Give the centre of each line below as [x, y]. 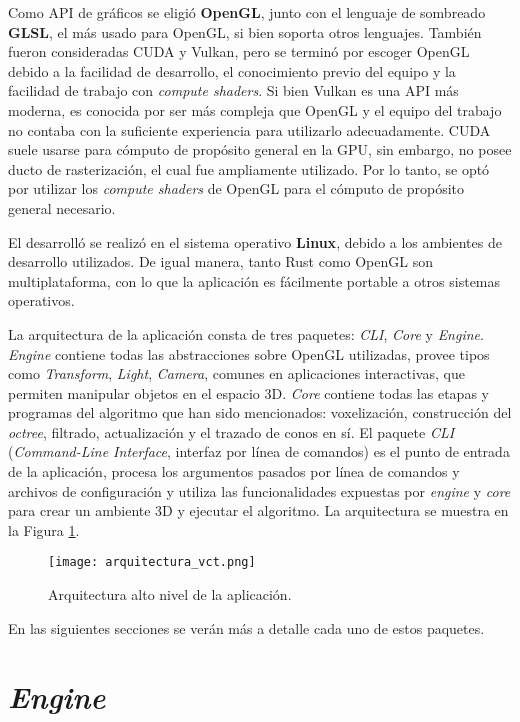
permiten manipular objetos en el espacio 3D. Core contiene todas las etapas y [248, 392]
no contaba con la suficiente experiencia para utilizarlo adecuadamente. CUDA [249, 129]
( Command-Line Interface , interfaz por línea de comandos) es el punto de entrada [259, 451]
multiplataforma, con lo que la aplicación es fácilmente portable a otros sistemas [254, 280]
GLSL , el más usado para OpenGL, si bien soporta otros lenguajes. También [245, 31]
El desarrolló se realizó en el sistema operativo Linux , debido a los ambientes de [255, 241]
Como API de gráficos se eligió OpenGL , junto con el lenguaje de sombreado [247, 12]
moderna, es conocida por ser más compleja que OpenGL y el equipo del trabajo [255, 109]
